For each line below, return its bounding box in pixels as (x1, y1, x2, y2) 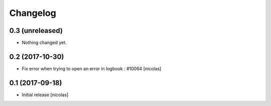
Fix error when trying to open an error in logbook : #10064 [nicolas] (22, 65, 162, 72)
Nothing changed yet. (22, 40, 67, 46)
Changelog (9, 7, 56, 18)
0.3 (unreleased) (9, 26, 63, 35)
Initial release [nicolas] (22, 92, 69, 98)
